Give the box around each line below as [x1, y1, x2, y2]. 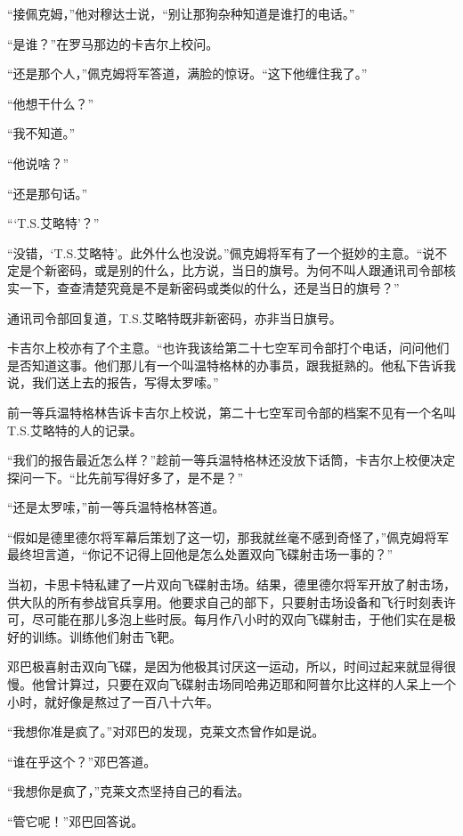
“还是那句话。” [7, 183, 88, 202]
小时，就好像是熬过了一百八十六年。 [7, 692, 219, 710]
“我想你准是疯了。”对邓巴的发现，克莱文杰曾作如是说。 [7, 722, 325, 741]
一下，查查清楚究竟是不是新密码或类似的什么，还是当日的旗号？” [19, 278, 400, 296]
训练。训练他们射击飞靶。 [31, 627, 182, 645]
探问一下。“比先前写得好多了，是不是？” [7, 467, 244, 486]
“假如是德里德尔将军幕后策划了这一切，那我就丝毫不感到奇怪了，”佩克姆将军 [7, 527, 450, 546]
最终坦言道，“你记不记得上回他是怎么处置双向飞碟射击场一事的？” [7, 545, 394, 564]
